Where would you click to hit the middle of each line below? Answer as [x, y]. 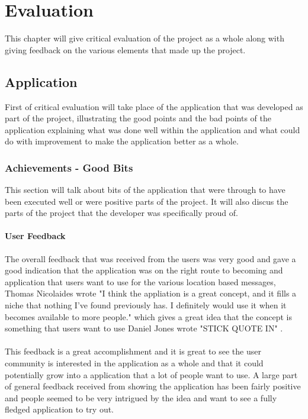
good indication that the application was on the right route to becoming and [144, 270]
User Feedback [35, 236]
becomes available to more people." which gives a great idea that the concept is [148, 316]
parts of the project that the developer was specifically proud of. [121, 213]
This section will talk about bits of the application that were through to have [145, 190]
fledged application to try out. [60, 409]
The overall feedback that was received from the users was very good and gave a [150, 258]
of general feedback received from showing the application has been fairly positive [153, 386]
